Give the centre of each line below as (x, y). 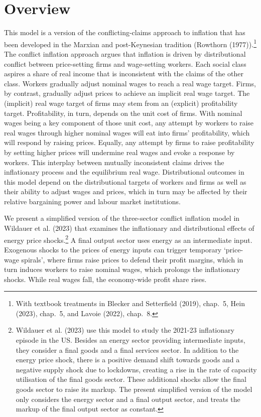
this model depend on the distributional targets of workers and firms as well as (125, 181)
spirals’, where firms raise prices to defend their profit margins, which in (132, 259)
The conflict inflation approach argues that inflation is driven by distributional (125, 53)
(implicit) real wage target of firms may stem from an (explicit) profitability (121, 103)
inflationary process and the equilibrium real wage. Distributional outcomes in (124, 172)
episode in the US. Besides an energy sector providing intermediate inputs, (130, 340)
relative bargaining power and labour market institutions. (92, 201)
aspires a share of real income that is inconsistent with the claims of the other (124, 74)
